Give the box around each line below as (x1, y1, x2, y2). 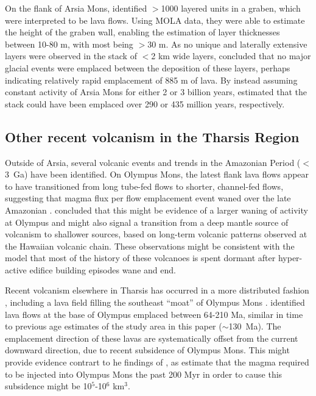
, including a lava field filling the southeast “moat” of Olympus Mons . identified (5, 296, 305, 309)
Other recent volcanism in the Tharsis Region (5, 127, 300, 146)
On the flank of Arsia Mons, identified (5, 2, 147, 14)
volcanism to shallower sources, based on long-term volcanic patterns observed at (5, 228, 307, 240)
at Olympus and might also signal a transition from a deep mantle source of (5, 215, 289, 228)
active (5, 263, 27, 276)
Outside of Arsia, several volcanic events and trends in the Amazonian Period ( (5, 156, 301, 168)
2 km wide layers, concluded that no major (151, 49, 311, 62)
